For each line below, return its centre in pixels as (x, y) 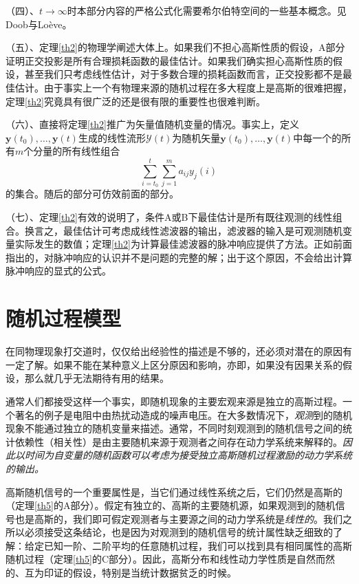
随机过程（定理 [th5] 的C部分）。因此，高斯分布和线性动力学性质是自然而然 (171, 559)
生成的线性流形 (112, 137)
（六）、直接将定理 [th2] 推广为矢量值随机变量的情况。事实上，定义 (153, 124)
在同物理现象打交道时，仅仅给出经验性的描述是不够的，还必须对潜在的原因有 (179, 351)
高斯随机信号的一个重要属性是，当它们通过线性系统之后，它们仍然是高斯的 (174, 491)
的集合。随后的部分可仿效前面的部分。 (92, 194)
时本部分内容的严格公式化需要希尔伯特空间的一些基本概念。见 (207, 10)
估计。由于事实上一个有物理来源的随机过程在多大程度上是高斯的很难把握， (183, 87)
